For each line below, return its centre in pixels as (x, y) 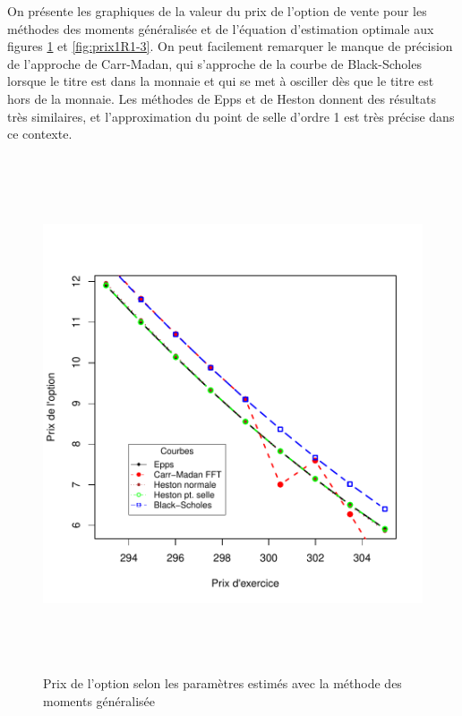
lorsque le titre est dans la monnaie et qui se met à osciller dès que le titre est (221, 81)
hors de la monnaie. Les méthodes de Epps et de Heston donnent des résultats (222, 98)
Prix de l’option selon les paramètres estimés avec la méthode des (222, 683)
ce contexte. (40, 134)
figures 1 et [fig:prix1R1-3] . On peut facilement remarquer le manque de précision (230, 46)
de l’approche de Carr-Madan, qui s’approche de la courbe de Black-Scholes (214, 63)
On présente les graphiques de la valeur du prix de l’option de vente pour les (217, 11)
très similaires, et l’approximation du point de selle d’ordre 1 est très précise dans (231, 116)
